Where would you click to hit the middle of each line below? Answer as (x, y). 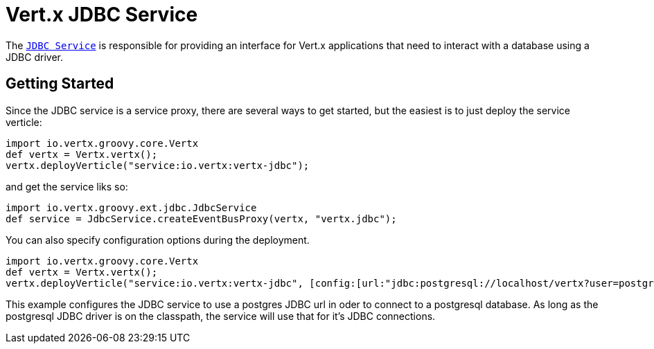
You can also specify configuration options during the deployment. (158, 240)
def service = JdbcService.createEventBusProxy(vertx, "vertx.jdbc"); (201, 218)
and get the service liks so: (67, 186)
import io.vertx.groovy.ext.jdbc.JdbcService (131, 207)
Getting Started (60, 84)
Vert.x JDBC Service (102, 15)
